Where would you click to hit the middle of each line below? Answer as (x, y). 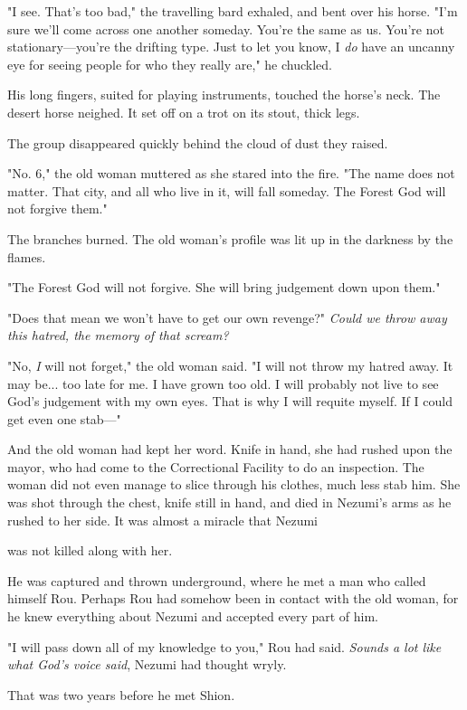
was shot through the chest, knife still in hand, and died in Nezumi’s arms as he (229, 502)
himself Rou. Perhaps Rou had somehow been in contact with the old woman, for (233, 598)
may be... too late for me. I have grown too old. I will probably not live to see (223, 383)
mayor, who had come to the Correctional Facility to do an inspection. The (216, 466)
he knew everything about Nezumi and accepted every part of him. (193, 616)
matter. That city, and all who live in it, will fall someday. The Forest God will (227, 190)
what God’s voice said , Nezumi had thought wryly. (147, 664)
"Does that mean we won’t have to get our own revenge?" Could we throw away (227, 317)
